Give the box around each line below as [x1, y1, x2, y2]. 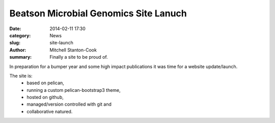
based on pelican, [26, 80, 65, 86]
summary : [9, 54, 32, 60]
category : [9, 32, 31, 38]
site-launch [49, 40, 73, 46]
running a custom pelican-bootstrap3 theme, [26, 87, 121, 93]
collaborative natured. [26, 108, 73, 114]
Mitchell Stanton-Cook [49, 46, 97, 53]
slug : [9, 40, 20, 46]
